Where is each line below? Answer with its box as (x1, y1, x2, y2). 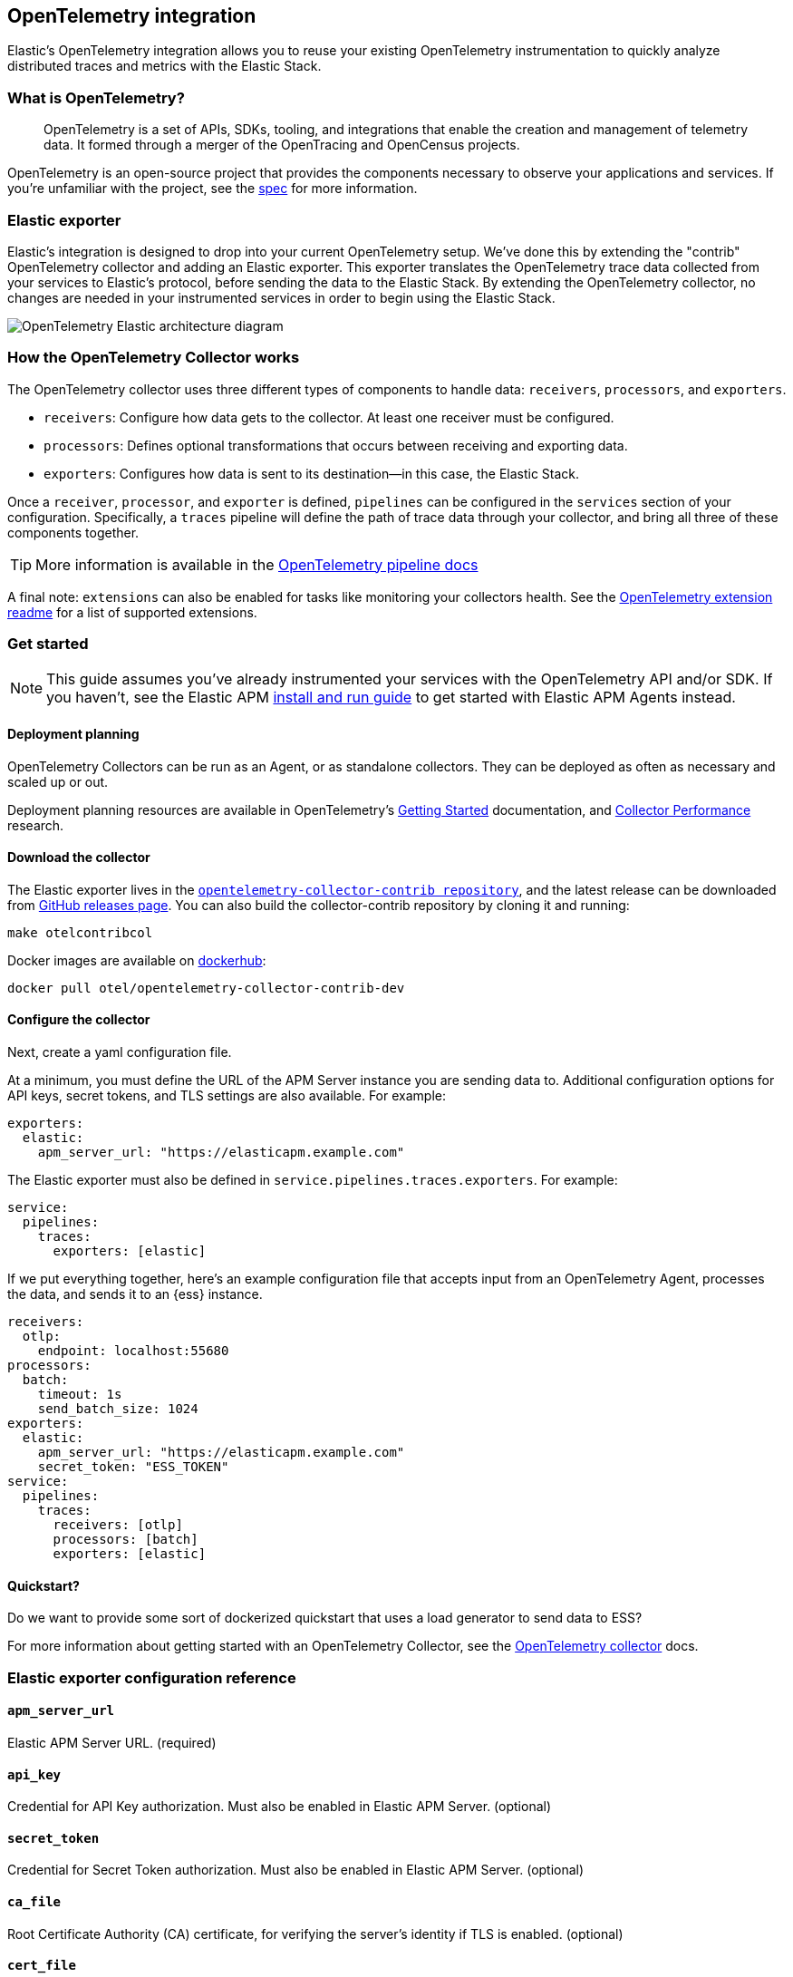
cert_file (7, 1958, 76, 1973)
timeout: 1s (37, 1387, 122, 1402)
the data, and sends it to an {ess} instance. (7, 1286, 263, 1303)
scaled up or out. (7, 773, 109, 790)
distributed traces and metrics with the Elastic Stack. (7, 58, 322, 74)
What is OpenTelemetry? (7, 88, 185, 107)
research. (7, 817, 64, 833)
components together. (7, 524, 140, 540)
